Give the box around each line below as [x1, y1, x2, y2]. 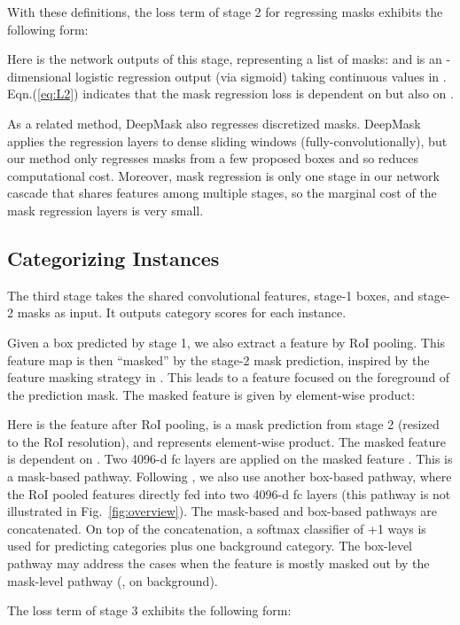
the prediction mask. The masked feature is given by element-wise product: [7, 385, 416, 403]
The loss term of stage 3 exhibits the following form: [7, 601, 292, 620]
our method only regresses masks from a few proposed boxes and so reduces [7, 149, 419, 168]
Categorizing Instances [7, 244, 220, 271]
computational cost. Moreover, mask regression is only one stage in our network [7, 166, 440, 184]
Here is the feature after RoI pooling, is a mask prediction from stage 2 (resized [7, 415, 440, 434]
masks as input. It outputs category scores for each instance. [17, 303, 347, 322]
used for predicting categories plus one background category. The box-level [7, 536, 412, 555]
